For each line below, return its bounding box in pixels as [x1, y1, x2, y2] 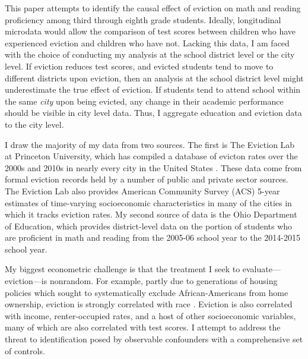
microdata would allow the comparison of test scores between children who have [5, 25, 296, 37]
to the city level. [5, 118, 64, 130]
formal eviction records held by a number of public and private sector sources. [5, 173, 288, 185]
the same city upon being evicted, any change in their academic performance [5, 95, 284, 107]
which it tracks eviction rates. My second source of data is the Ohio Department [5, 208, 297, 221]
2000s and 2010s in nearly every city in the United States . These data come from [5, 161, 302, 174]
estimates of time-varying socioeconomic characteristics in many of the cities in [5, 196, 292, 209]
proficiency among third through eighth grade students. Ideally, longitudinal [5, 13, 281, 26]
